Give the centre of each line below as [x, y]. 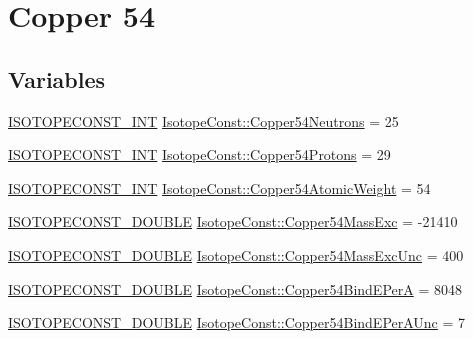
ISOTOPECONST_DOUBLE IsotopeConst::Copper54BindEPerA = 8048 [235, 288]
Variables [57, 78]
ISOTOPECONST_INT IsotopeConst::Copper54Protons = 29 [199, 154]
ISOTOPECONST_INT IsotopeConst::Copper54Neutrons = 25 [203, 120]
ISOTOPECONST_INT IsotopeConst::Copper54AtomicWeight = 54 [219, 187]
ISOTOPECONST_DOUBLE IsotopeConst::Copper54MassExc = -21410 [233, 221]
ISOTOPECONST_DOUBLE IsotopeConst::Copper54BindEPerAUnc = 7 [237, 322]
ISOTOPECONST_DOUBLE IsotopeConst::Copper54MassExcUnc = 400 [236, 254]
